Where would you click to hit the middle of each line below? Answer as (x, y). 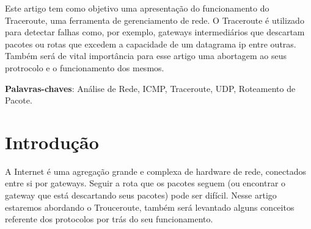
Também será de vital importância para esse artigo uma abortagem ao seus (146, 56)
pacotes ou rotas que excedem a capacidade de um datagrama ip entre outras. (151, 44)
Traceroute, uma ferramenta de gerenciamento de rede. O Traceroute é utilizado (155, 20)
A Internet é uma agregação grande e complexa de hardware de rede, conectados (155, 171)
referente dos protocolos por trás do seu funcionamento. (109, 219)
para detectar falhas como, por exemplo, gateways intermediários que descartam (155, 32)
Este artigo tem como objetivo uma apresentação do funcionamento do (137, 8)
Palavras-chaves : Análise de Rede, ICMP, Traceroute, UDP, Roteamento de (150, 88)
